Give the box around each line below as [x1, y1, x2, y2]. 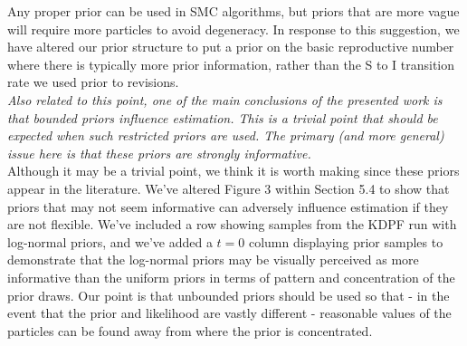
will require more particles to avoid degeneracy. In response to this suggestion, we [7, 19, 460, 38]
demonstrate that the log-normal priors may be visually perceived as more [7, 250, 419, 269]
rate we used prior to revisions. [7, 72, 179, 91]
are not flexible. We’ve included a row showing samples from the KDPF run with [7, 215, 457, 234]
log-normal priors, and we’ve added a [7, 232, 213, 251]
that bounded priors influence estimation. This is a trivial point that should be [7, 108, 438, 127]
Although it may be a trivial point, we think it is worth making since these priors [7, 161, 460, 180]
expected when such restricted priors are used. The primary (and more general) [7, 126, 444, 145]
